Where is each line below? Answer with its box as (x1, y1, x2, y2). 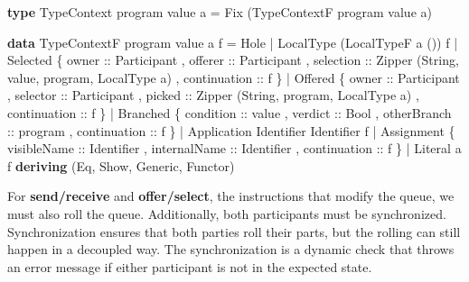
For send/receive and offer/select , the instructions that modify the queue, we (7, 186, 455, 205)
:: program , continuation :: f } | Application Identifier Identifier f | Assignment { (7, 121, 455, 140)
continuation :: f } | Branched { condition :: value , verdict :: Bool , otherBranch (7, 103, 452, 122)
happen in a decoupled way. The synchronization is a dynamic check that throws (7, 240, 455, 259)
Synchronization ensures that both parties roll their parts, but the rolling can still (7, 222, 461, 241)
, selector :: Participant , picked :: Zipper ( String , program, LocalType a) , (7, 86, 419, 105)
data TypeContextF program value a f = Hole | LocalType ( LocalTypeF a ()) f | (7, 32, 458, 51)
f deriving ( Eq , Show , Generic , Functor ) (7, 156, 235, 175)
